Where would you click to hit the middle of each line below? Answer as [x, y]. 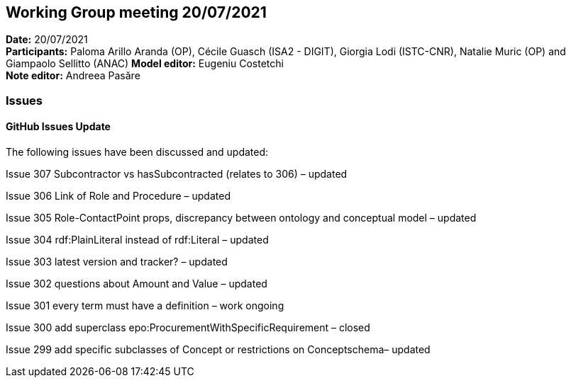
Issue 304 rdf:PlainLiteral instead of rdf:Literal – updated [137, 240]
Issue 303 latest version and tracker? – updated [117, 262]
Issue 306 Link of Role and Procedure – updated [118, 196]
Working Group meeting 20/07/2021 [136, 12]
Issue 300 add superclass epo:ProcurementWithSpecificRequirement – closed [188, 328]
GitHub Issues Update [58, 127]
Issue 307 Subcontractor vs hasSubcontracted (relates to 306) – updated [177, 174]
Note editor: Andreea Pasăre [73, 76]
